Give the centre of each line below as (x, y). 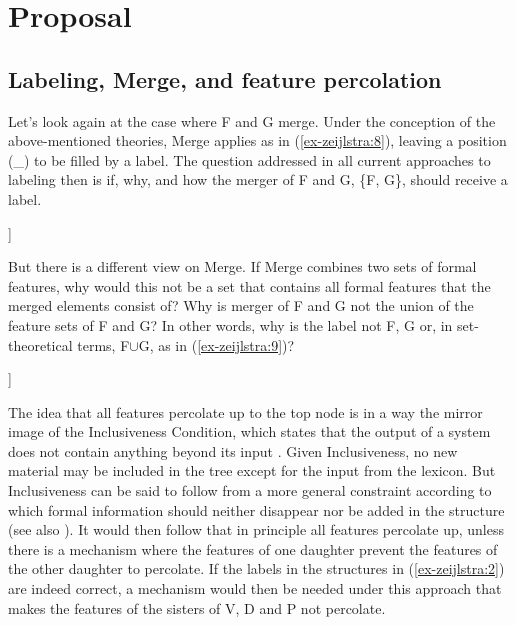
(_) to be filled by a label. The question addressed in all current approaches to (249, 159)
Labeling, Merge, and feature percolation (225, 78)
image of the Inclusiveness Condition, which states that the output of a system (249, 431)
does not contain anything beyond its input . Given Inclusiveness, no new (233, 450)
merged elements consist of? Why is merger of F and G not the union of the (241, 305)
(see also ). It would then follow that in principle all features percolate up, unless (256, 529)
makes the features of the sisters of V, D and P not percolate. (197, 607)
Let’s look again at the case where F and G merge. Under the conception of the (252, 120)
